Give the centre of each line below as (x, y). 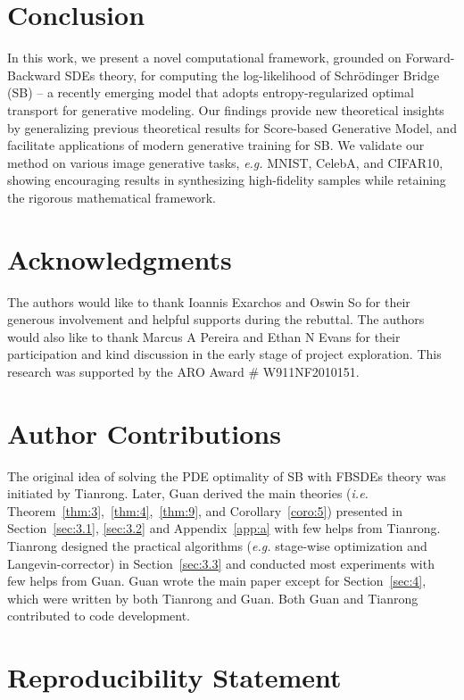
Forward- (430, 58)
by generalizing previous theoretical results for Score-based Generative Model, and (232, 127)
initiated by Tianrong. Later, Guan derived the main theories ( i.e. (188, 493)
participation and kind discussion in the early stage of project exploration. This (224, 354)
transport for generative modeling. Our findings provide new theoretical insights (226, 109)
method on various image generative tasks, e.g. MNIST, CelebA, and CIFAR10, (225, 162)
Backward (34, 75)
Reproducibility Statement (174, 677)
